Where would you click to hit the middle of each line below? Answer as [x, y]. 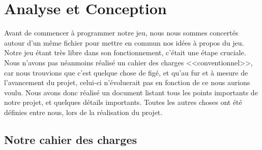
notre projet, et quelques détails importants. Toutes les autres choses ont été [123, 102]
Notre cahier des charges [70, 139]
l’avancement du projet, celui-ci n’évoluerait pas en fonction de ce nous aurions [127, 82]
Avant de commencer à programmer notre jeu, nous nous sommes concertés [121, 33]
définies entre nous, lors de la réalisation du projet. [83, 112]
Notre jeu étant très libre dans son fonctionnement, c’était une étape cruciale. [125, 52]
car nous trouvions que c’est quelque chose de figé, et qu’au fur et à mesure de [126, 72]
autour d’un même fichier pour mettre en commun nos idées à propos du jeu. [124, 42]
